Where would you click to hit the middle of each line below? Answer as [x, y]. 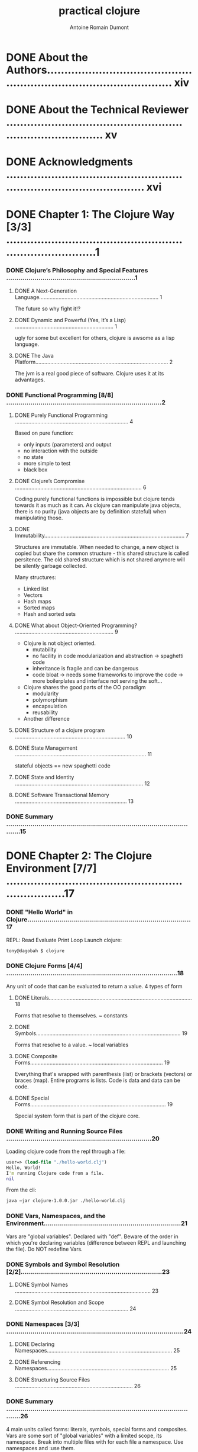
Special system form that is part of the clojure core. [77, 1116]
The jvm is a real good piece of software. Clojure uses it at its [89, 373]
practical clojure [99, 11]
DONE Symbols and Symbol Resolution [63, 1264]
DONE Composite [36, 1056]
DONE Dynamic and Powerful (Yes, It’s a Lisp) [70, 320]
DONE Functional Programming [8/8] [60, 395]
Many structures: [35, 577]
